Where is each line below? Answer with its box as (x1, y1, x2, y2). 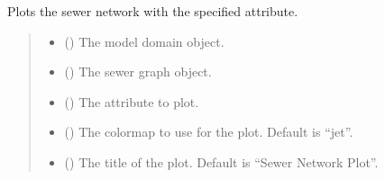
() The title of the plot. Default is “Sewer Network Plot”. (64, 152, 379, 171)
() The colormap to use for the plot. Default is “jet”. (64, 122, 353, 141)
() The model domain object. (64, 31, 225, 50)
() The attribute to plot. (64, 92, 199, 111)
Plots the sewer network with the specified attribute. (7, 2, 298, 20)
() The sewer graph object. (64, 62, 212, 81)
